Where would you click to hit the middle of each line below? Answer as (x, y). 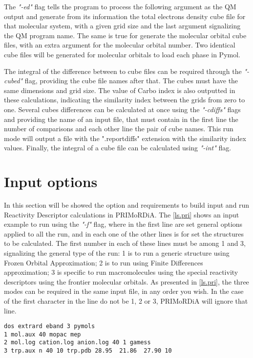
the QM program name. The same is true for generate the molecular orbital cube (125, 35)
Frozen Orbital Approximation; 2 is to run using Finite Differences (104, 262)
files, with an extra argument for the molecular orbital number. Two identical (120, 45)
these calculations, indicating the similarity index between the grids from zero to (125, 100)
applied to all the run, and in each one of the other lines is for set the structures (124, 233)
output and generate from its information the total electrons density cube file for (125, 16)
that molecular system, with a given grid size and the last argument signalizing (122, 26)
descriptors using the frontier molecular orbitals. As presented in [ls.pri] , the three (126, 281)
